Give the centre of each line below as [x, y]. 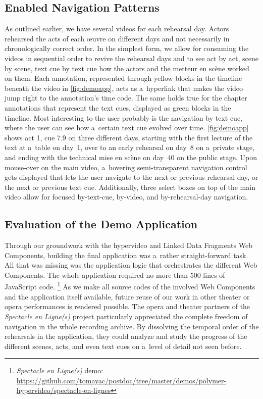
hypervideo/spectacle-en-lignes [64, 390]
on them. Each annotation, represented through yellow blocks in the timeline [123, 78]
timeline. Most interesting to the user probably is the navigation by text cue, [123, 117]
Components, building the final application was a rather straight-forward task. [126, 255]
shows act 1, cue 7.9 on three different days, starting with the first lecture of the [129, 137]
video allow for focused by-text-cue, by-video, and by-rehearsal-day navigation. [126, 197]
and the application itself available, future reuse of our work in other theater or [127, 296]
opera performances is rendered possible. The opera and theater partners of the [127, 306]
